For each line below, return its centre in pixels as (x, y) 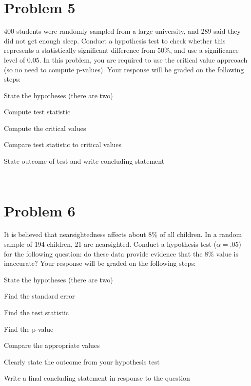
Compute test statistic (37, 112)
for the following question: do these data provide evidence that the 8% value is (121, 253)
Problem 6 (40, 211)
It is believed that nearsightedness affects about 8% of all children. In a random (123, 234)
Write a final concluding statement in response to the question (97, 378)
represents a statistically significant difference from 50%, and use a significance (121, 50)
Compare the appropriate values (52, 345)
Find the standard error (39, 296)
